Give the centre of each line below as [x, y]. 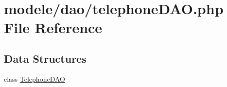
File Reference [53, 27]
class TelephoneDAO [35, 78]
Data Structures [45, 58]
